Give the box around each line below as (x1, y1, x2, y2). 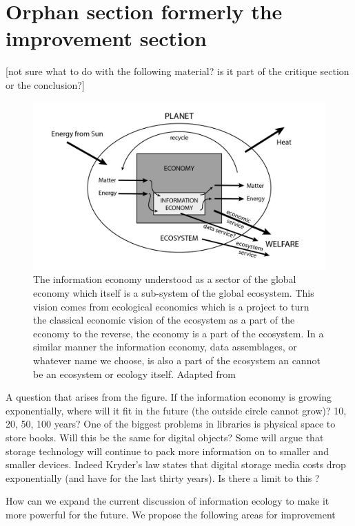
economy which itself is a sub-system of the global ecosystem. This (33, 285, 314, 299)
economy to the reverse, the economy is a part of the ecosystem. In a (33, 326, 324, 340)
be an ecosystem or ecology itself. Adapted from (33, 366, 236, 381)
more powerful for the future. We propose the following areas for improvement (6, 507, 336, 521)
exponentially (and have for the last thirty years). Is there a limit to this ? (6, 470, 320, 485)
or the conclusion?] (6, 77, 85, 92)
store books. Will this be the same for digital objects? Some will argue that (6, 430, 324, 444)
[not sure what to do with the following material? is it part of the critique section (6, 64, 349, 78)
